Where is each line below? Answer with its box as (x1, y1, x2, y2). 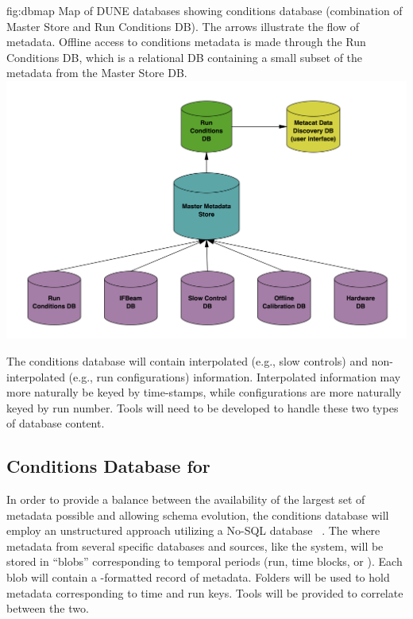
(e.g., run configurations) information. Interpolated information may (68, 368, 401, 385)
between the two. (6, 600, 89, 617)
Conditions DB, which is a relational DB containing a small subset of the (6, 48, 363, 65)
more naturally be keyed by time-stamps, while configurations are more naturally (6, 384, 402, 400)
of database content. (6, 415, 105, 431)
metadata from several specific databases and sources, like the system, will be (6, 537, 384, 554)
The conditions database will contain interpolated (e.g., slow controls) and (6, 352, 369, 369)
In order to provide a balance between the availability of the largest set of (6, 491, 365, 508)
